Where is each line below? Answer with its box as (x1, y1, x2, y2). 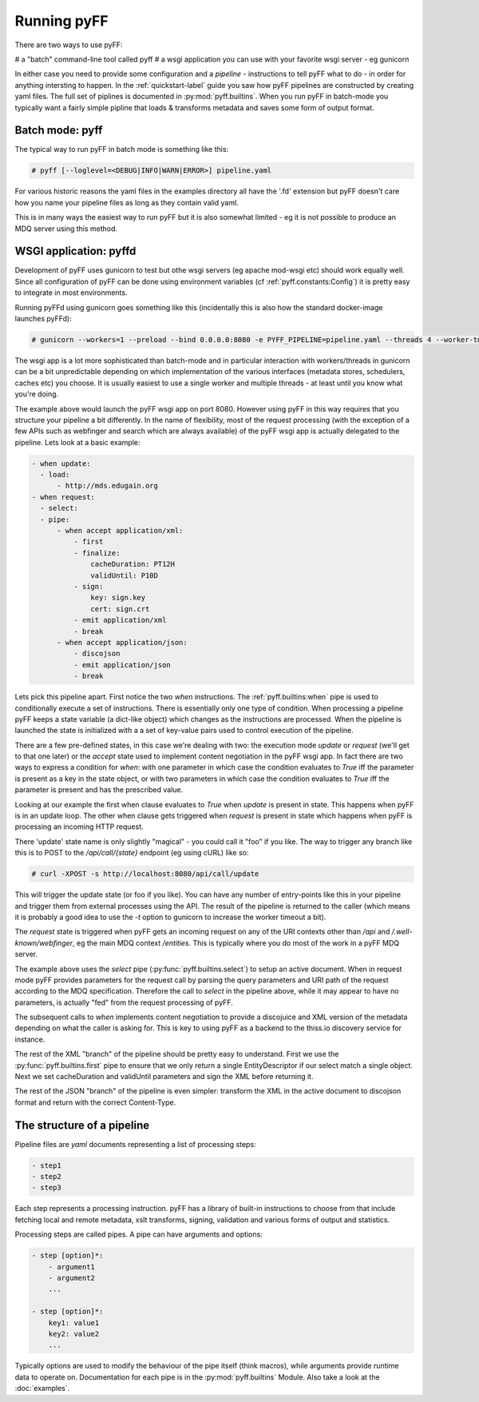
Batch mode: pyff (14, 124, 103, 137)
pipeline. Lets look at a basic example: (14, 437, 141, 447)
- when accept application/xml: (57, 526, 184, 536)
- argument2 (48, 1273, 96, 1282)
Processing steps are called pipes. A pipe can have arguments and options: (14, 1229, 263, 1239)
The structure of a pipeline (14, 1118, 150, 1132)
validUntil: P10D (90, 571, 159, 580)
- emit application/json (73, 660, 171, 669)
